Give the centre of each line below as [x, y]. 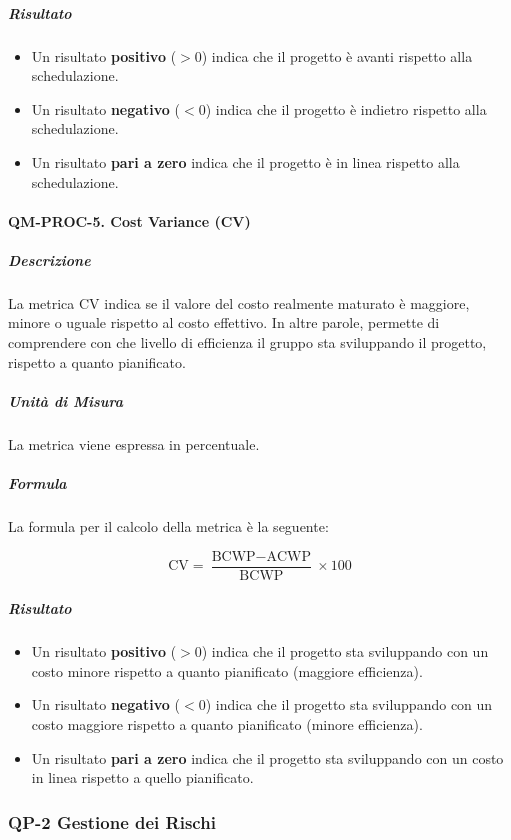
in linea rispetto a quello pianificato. [142, 777]
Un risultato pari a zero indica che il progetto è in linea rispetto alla [245, 161]
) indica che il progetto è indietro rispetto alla [346, 108]
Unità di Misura [65, 400]
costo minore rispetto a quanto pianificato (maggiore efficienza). [227, 670]
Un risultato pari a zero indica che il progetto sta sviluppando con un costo [267, 757]
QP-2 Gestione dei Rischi [112, 821]
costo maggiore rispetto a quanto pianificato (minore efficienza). [227, 723]
